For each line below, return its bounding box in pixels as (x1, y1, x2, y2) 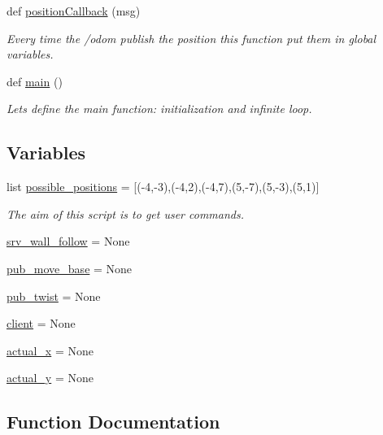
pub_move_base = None (7, 259, 133, 276)
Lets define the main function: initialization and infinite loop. (7, 100, 312, 117)
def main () (7, 72, 63, 89)
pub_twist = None (7, 287, 101, 304)
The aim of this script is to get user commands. (7, 205, 245, 222)
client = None (7, 315, 76, 332)
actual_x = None (7, 341, 94, 359)
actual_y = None (7, 369, 94, 386)
